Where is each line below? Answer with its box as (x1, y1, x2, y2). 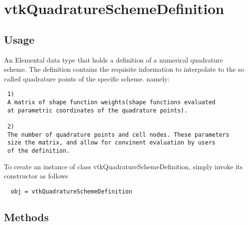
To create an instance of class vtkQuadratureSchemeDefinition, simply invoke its (4, 161, 243, 171)
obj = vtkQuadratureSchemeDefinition (11, 188, 132, 195)
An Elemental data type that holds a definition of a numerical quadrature (4, 54, 223, 64)
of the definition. (7, 147, 70, 154)
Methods (4, 209, 49, 224)
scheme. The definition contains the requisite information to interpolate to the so (4, 64, 244, 74)
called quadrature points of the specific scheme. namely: (4, 73, 170, 83)
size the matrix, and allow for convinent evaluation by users (7, 139, 216, 146)
